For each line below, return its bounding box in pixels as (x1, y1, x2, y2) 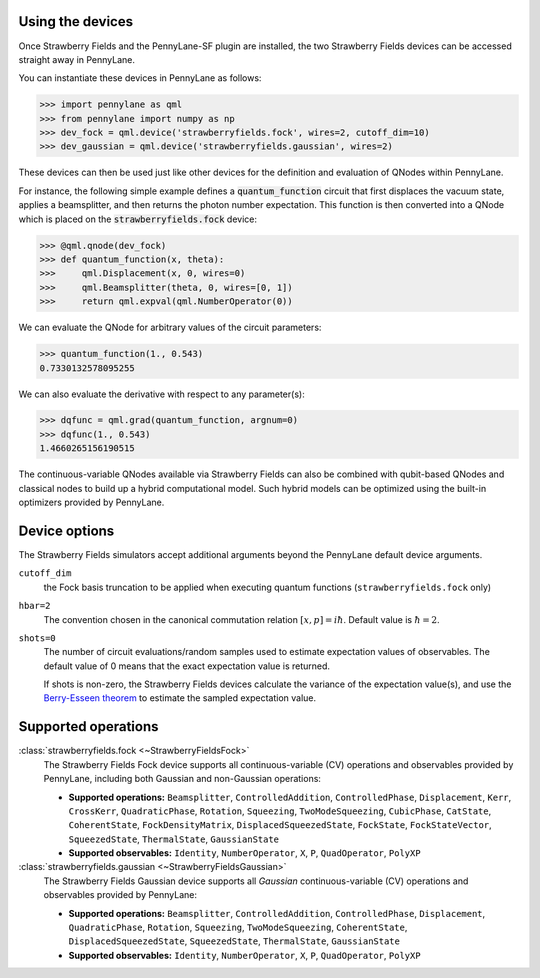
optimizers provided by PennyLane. (18, 496, 165, 509)
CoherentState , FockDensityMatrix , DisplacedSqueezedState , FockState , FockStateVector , (68, 819, 492, 831)
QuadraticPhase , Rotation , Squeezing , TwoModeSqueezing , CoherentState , (68, 921, 408, 934)
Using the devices (18, 13, 134, 30)
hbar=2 (18, 600, 51, 612)
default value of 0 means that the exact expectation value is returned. (43, 660, 330, 672)
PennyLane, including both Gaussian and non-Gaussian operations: (43, 773, 322, 785)
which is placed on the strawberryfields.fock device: (18, 213, 257, 225)
